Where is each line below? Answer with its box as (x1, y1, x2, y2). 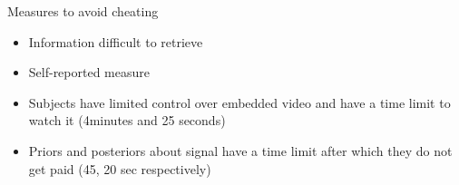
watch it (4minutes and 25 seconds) (28, 111, 226, 130)
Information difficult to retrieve (28, 32, 203, 51)
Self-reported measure (28, 63, 150, 82)
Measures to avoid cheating (7, 2, 159, 20)
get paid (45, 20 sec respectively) (28, 159, 211, 178)
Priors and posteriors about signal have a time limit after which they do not (28, 141, 453, 160)
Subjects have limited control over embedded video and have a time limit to (28, 92, 451, 112)
